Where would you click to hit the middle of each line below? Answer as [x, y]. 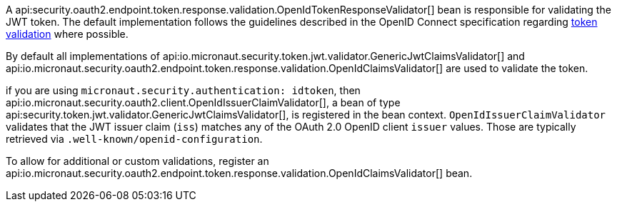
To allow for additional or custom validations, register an [137, 161]
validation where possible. [67, 34]
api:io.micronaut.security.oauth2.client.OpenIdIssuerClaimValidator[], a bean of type [203, 102]
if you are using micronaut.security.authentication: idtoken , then [183, 90]
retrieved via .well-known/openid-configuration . [134, 139]
